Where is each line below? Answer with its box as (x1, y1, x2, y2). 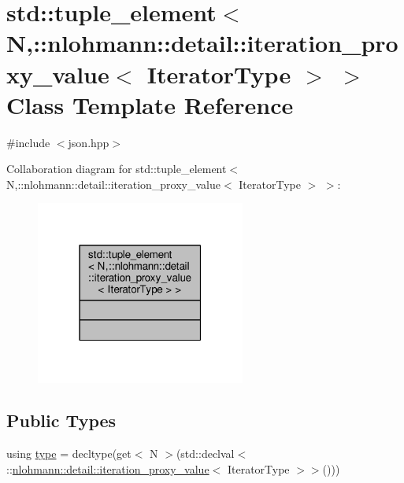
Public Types (6, 408, 117, 433)
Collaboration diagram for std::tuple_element (6, 160, 227, 177)
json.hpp (68, 134, 109, 150)
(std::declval (176, 445, 235, 462)
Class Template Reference (6, 88, 294, 120)
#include (6, 134, 50, 150)
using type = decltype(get (6, 445, 132, 462)
